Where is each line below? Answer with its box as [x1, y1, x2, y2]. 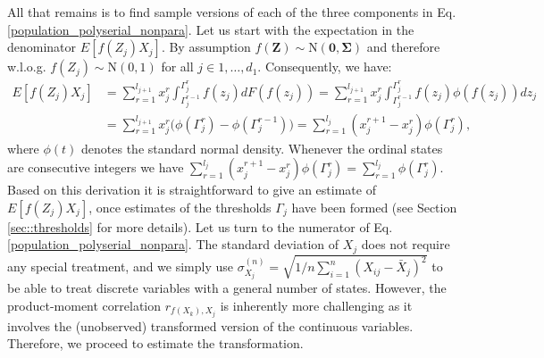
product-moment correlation [7, 296, 162, 314]
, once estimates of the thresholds [88, 197, 272, 216]
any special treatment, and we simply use [7, 257, 234, 276]
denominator [7, 37, 77, 56]
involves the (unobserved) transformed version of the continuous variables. [7, 316, 414, 335]
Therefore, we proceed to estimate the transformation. [7, 334, 304, 353]
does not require [361, 235, 450, 254]
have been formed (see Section [291, 197, 457, 216]
